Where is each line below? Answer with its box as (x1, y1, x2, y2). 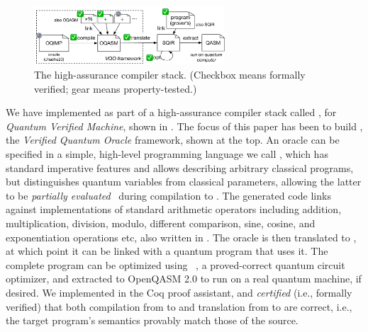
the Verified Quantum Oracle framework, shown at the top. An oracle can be (6, 132, 340, 147)
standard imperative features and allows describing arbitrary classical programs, (6, 160, 354, 175)
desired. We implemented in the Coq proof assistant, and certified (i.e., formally (6, 285, 352, 299)
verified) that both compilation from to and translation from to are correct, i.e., (6, 299, 352, 314)
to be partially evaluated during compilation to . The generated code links (6, 188, 331, 202)
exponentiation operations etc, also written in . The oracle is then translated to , (6, 229, 357, 244)
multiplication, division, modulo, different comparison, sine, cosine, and (6, 216, 316, 230)
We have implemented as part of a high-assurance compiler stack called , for (6, 105, 337, 120)
